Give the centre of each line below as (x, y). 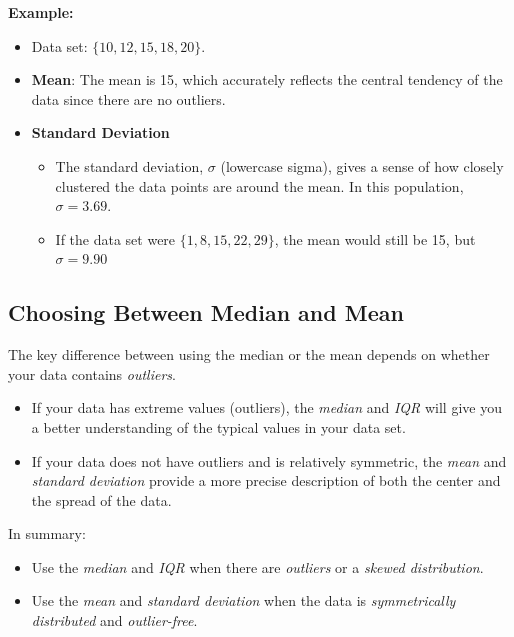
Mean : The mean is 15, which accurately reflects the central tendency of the (267, 79)
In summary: (47, 533)
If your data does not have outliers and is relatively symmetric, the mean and (269, 460)
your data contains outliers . (92, 373)
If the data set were (115, 238)
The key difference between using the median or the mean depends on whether (249, 354)
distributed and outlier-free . (114, 620)
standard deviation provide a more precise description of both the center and (266, 480)
